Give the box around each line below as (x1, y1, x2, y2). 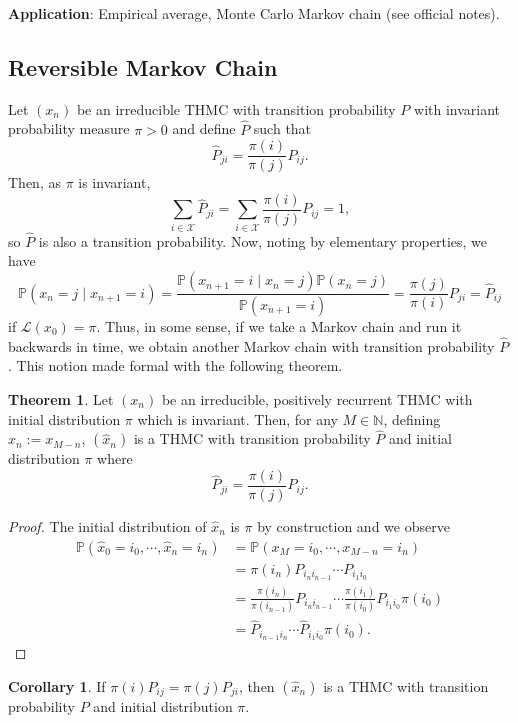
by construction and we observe (257, 516, 450, 536)
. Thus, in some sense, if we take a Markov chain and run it (96, 315, 462, 336)
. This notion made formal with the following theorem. (8, 355, 343, 376)
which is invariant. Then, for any (137, 408, 338, 429)
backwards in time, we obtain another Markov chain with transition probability (8, 335, 495, 356)
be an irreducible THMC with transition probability (76, 98, 396, 119)
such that (253, 118, 312, 139)
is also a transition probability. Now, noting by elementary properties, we (38, 230, 487, 251)
